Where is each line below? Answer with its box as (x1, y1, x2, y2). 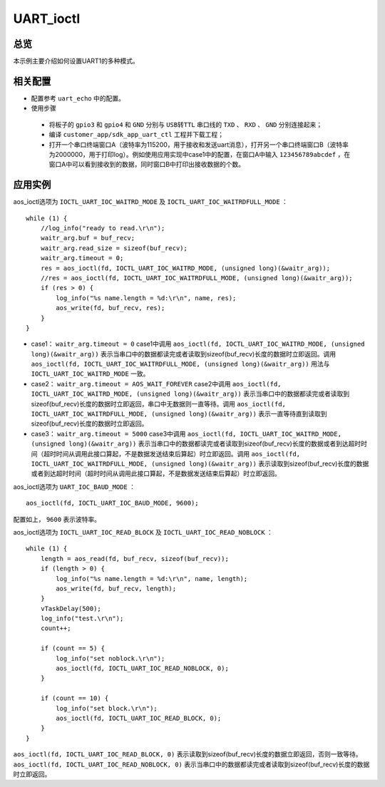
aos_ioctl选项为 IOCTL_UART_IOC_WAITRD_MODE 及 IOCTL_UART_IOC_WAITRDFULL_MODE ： (13, 197, 289, 206)
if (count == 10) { (40, 694, 109, 702)
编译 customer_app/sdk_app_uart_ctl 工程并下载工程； (48, 130, 225, 139)
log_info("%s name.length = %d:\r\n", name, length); (56, 575, 248, 582)
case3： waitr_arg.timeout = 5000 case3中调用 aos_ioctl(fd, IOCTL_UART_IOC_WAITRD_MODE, (31, 429, 342, 438)
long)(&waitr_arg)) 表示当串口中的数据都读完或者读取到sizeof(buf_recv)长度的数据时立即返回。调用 (31, 349, 337, 358)
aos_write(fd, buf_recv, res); (56, 304, 165, 312)
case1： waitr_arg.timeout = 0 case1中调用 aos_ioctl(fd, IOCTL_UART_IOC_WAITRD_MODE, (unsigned (31, 339, 365, 349)
